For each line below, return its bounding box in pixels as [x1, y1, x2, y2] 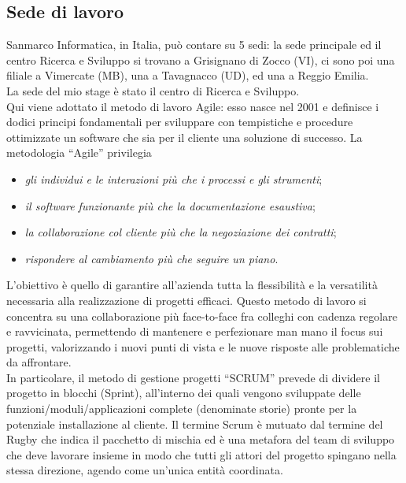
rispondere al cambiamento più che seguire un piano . [24, 250, 279, 266]
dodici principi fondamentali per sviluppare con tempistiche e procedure [6, 113, 353, 130]
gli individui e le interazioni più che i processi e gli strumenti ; [24, 170, 323, 187]
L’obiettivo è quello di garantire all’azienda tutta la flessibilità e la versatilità [6, 277, 378, 293]
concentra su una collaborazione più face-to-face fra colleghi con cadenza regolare [6, 307, 397, 324]
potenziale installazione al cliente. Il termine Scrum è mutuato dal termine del [6, 415, 383, 432]
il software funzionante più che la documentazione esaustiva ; [24, 197, 316, 214]
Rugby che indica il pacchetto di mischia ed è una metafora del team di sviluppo [6, 431, 395, 448]
